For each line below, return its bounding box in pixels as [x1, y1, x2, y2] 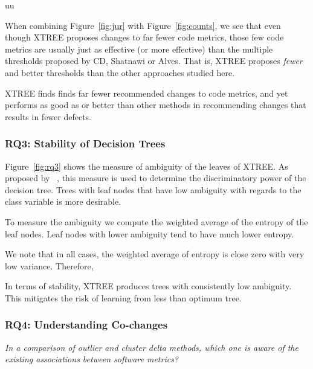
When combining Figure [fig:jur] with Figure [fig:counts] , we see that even [5, 19, 281, 31]
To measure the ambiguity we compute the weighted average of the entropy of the [5, 215, 308, 228]
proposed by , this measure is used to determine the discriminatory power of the [5, 172, 306, 184]
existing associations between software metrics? [5, 353, 179, 365]
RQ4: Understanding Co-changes [5, 317, 168, 332]
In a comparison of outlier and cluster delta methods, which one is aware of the [5, 341, 298, 353]
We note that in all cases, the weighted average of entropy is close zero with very [5, 248, 305, 260]
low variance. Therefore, [5, 259, 94, 272]
